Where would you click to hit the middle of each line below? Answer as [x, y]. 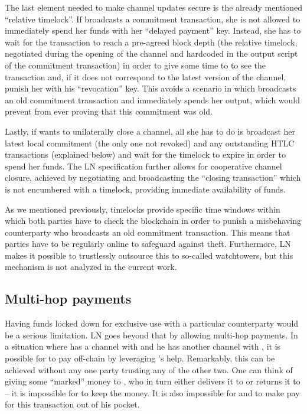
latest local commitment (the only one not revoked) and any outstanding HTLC [150, 143]
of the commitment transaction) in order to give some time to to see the [135, 65]
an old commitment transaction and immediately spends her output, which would [153, 100]
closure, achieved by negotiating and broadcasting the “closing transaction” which [153, 177]
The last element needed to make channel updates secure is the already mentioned [153, 7]
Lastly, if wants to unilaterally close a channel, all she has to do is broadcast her [150, 131]
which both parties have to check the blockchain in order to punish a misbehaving [153, 221]
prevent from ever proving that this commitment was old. [109, 111]
